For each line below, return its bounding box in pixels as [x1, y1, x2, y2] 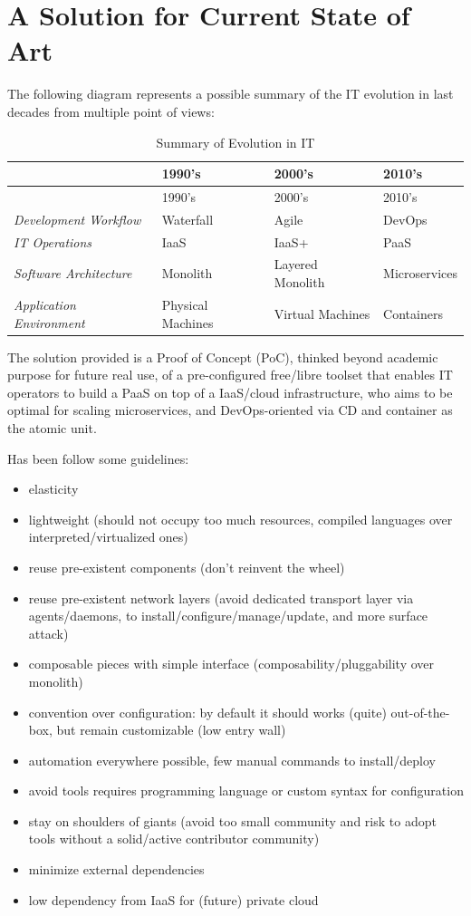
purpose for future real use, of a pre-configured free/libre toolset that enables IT [7, 365, 453, 384]
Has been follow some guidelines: [7, 448, 189, 468]
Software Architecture [14, 264, 132, 283]
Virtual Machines [274, 304, 370, 323]
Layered [274, 255, 318, 274]
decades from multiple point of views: [7, 101, 215, 121]
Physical [161, 294, 208, 313]
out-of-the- [390, 702, 450, 721]
